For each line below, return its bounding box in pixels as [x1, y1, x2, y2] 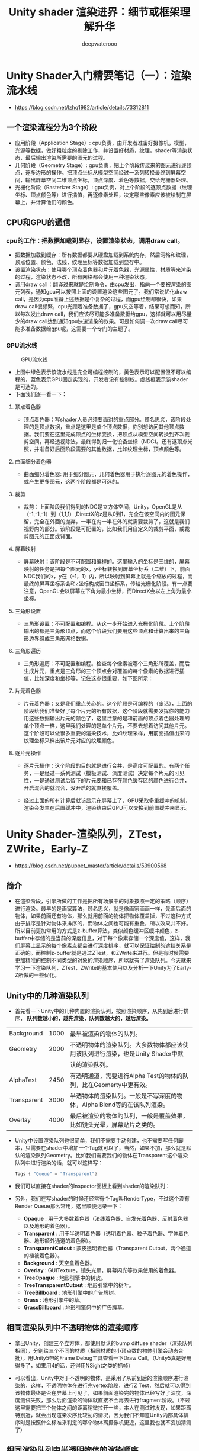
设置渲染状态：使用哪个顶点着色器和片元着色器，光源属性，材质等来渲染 [14, 266, 191, 273]
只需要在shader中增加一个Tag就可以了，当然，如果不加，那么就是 [25, 1144, 187, 1151]
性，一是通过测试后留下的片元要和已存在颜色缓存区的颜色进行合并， [23, 777, 190, 784]
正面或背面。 [44, 533, 76, 540]
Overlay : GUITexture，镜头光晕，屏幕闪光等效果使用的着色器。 [23, 1266, 179, 1273]
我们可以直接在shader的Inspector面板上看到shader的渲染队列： [14, 1182, 171, 1189]
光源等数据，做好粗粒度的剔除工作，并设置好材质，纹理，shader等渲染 [14, 146, 188, 154]
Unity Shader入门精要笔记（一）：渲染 [6, 69, 191, 82]
